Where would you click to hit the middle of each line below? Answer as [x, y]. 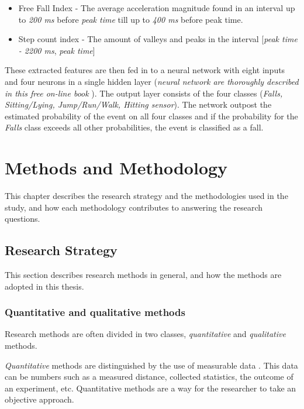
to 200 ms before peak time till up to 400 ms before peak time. [131, 19]
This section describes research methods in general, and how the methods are [143, 275]
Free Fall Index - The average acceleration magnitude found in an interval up [157, 8]
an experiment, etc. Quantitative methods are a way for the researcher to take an [151, 388]
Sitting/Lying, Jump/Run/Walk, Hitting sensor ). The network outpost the [138, 104]
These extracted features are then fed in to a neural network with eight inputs [145, 70]
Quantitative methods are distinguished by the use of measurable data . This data [151, 365]
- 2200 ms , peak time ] [57, 50]
